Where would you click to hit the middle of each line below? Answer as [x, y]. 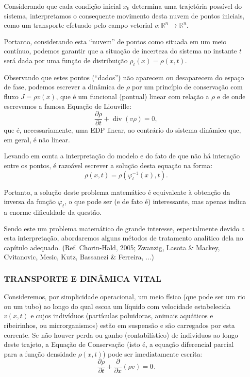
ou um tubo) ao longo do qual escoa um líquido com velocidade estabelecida [117, 306]
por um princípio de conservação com [187, 87]
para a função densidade [40, 353]
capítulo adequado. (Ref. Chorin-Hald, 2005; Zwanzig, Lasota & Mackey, [112, 247]
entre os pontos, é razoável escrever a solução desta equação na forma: [108, 165]
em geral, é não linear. [37, 139]
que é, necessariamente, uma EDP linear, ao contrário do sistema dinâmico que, [123, 130]
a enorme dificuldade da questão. [53, 212]
